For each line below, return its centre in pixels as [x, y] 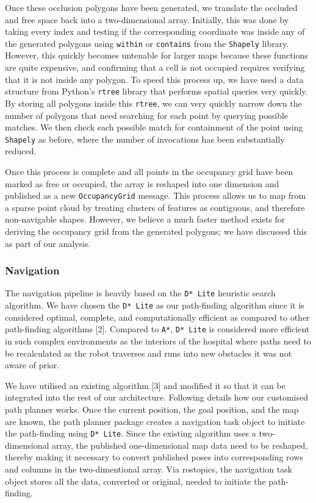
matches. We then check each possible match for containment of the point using [154, 127]
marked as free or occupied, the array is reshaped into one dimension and [142, 183]
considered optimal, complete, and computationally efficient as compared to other [157, 317]
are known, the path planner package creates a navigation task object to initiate [155, 421]
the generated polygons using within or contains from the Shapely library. [147, 43]
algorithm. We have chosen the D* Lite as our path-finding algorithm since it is [155, 305]
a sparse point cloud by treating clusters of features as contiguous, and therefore [155, 207]
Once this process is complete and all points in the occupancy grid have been [149, 171]
